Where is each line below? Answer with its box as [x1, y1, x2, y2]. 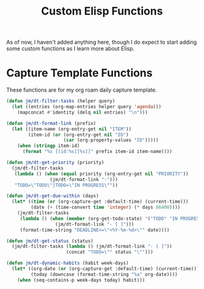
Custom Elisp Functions [41, 4, 163, 18]
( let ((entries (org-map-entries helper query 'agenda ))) [12, 104, 162, 110]
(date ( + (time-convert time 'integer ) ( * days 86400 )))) [30, 205, 181, 211]
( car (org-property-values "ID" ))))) [63, 137, 159, 143]
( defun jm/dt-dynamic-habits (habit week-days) [6, 260, 129, 267]
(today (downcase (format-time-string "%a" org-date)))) [30, 271, 178, 277]
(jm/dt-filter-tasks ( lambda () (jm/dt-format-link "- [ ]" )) [12, 243, 172, 250]
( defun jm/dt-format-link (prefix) [6, 120, 97, 126]
